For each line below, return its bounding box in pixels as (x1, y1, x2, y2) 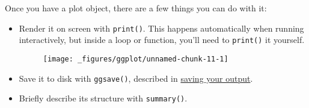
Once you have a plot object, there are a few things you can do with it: (5, 2, 267, 14)
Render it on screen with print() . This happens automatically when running (19, 21, 304, 34)
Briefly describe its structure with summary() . (19, 92, 188, 104)
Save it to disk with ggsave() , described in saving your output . (19, 72, 253, 84)
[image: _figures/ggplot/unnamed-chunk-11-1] (43, 54, 228, 63)
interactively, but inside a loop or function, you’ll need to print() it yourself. (19, 33, 305, 46)
